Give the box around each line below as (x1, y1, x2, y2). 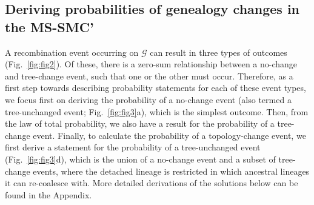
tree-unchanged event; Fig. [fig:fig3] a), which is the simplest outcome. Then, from (5, 105, 309, 118)
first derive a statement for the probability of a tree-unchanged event (5, 141, 261, 153)
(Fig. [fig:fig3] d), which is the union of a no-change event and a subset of (5, 152, 276, 165)
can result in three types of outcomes (150, 45, 287, 58)
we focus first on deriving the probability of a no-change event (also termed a (5, 93, 292, 106)
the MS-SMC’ (5, 17, 94, 36)
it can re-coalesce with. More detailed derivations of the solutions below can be (5, 176, 298, 189)
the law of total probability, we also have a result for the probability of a (5, 117, 275, 130)
